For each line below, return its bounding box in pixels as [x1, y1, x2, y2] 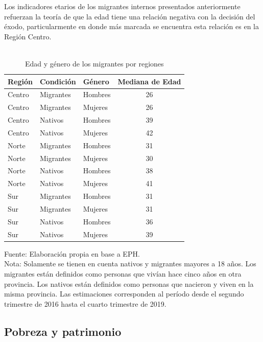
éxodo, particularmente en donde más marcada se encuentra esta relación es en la [4, 21, 259, 32]
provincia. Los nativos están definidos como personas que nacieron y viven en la [4, 278, 254, 289]
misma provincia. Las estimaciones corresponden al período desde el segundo [4, 288, 244, 299]
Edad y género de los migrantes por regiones [25, 58, 164, 69]
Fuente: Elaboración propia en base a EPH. [4, 248, 140, 259]
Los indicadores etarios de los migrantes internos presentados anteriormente [4, 1, 241, 11]
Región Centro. [4, 31, 52, 41]
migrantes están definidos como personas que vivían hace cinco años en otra [4, 268, 242, 279]
